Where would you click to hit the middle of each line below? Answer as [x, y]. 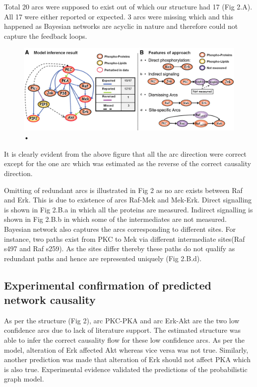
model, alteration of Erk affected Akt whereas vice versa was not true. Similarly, [126, 349]
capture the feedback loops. [46, 36]
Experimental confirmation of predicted [108, 285]
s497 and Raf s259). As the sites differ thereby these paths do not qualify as [120, 248]
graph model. [24, 379]
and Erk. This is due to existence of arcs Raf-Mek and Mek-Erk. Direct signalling [128, 200]
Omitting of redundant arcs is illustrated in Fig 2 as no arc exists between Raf [123, 190]
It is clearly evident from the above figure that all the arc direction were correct [125, 153]
